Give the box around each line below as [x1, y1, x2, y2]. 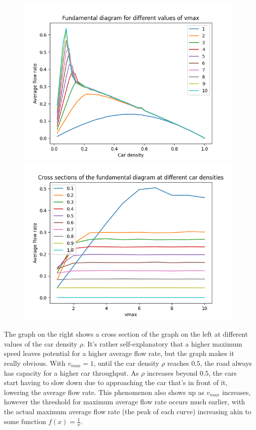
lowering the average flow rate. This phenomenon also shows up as [4, 387, 205, 397]
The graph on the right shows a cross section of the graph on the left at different [4, 329, 248, 339]
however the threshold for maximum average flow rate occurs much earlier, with [4, 396, 245, 407]
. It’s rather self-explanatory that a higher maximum [83, 338, 242, 349]
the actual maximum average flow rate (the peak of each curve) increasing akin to [4, 406, 252, 416]
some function [4, 416, 46, 426]
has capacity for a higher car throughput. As [4, 367, 139, 378]
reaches [167, 357, 189, 368]
